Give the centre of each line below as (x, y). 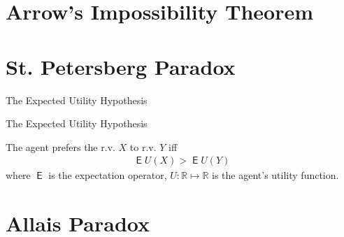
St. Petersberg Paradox (121, 66)
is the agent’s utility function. (275, 175)
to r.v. (143, 146)
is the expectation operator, (108, 175)
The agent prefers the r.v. (60, 146)
